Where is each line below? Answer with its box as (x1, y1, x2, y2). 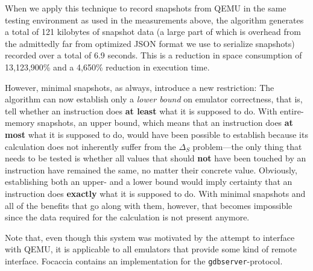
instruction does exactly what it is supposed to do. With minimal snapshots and (5, 187, 306, 199)
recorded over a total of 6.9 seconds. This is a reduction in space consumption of (5, 49, 302, 61)
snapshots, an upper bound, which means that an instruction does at (37, 116, 293, 129)
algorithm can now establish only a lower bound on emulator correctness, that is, (5, 93, 303, 105)
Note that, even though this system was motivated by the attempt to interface (5, 231, 295, 243)
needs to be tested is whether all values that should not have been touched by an (5, 152, 306, 164)
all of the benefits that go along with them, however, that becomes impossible (5, 199, 292, 211)
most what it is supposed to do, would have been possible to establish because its (5, 128, 308, 140)
